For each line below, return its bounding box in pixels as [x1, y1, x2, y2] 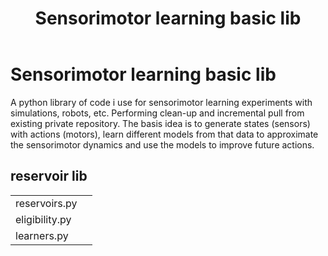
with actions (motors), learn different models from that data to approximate [10, 128, 319, 140]
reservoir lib [10, 168, 88, 185]
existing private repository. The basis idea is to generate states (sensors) [10, 117, 311, 129]
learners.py [15, 228, 69, 242]
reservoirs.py [15, 196, 78, 210]
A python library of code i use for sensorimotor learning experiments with [10, 96, 313, 108]
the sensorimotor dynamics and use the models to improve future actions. [10, 138, 315, 151]
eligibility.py [15, 212, 72, 226]
